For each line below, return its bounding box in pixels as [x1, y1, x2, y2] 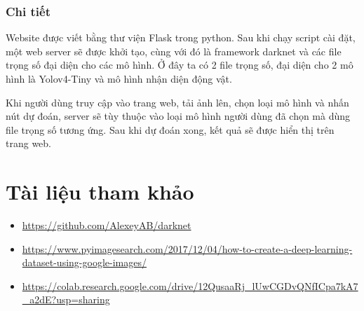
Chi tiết [6, 2, 50, 20]
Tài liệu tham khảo [6, 177, 194, 206]
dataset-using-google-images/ [22, 255, 147, 270]
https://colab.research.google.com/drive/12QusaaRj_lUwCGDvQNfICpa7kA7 [22, 278, 358, 293]
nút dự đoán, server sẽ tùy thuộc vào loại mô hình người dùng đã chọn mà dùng [6, 109, 351, 123]
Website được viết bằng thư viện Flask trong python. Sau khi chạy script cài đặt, [6, 30, 356, 45]
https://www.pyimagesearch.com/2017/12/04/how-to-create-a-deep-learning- [22, 241, 353, 256]
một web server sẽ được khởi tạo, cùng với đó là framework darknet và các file [6, 43, 342, 58]
